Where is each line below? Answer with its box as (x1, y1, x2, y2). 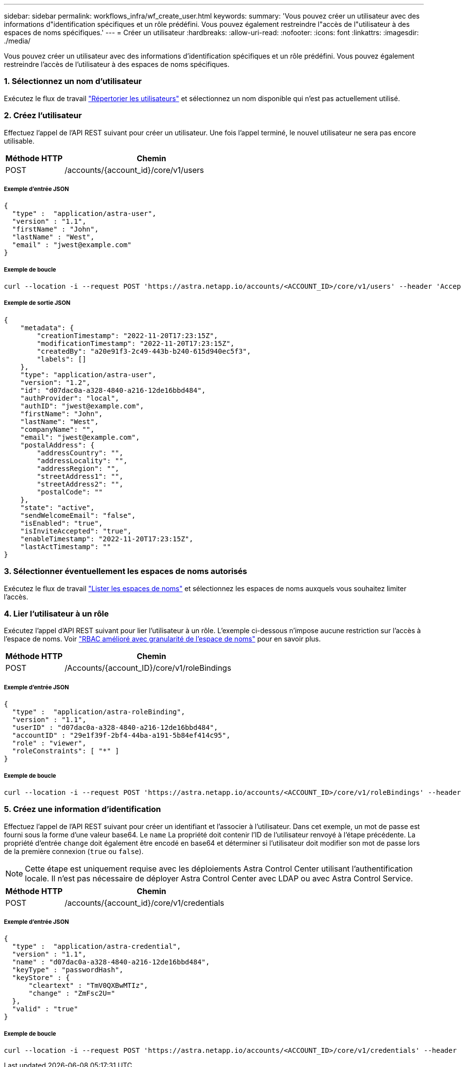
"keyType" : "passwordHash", (12, 966, 124, 974)
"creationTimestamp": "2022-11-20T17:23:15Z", (37, 331, 218, 340)
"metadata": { (20, 323, 74, 332)
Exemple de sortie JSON (4, 299, 70, 307)
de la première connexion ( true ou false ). (4, 847, 144, 855)
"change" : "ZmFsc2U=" (28, 989, 115, 998)
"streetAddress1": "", (37, 472, 124, 480)
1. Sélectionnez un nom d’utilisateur (4, 76, 142, 86)
